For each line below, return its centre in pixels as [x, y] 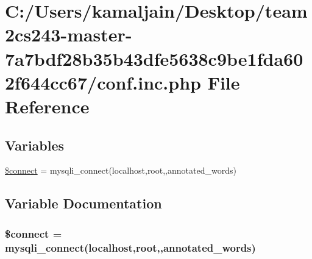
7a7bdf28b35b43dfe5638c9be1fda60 [154, 58]
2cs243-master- [69, 34]
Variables [35, 145]
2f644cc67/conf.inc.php [103, 82]
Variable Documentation [83, 203]
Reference [47, 106]
